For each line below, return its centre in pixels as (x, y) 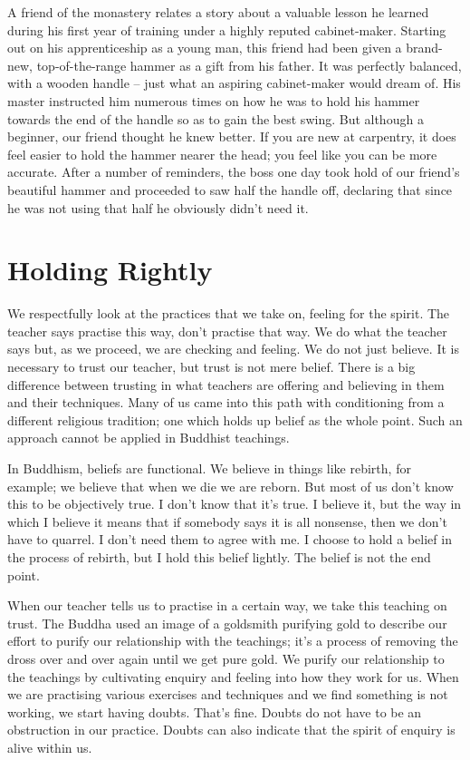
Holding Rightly (110, 270)
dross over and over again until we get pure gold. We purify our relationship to (226, 658)
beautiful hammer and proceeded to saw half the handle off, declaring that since (230, 189)
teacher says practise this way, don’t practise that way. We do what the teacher (227, 331)
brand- (424, 48)
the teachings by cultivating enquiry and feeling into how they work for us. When (233, 676)
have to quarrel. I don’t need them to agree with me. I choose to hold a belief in (230, 539)
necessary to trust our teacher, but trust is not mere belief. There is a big (211, 367)
